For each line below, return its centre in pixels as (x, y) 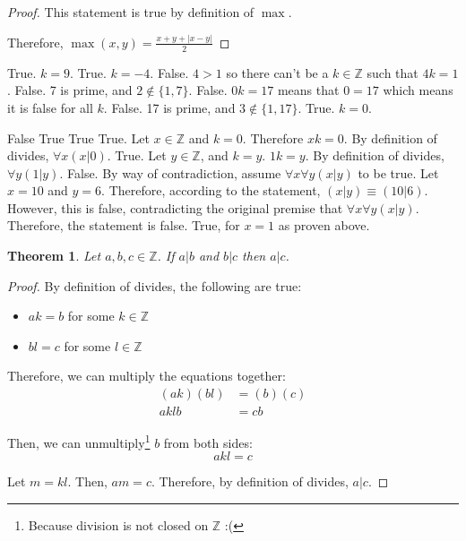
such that (393, 72)
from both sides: (208, 442)
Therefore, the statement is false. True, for (124, 225)
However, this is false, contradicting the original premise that (175, 207)
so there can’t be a (277, 72)
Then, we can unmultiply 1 (79, 441)
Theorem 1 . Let (54, 256)
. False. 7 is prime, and (70, 90)
